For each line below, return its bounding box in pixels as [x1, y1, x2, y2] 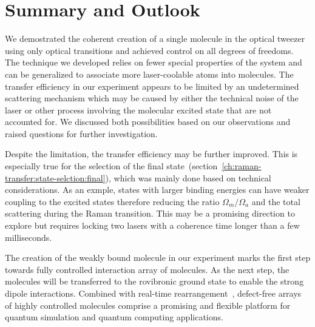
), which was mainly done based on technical [105, 171, 271, 184]
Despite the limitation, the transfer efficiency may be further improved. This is [5, 147, 298, 160]
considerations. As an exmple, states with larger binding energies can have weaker [5, 183, 310, 196]
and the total [251, 195, 300, 207]
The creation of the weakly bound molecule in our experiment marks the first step [5, 251, 311, 264]
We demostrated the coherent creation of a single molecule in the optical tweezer [5, 32, 305, 45]
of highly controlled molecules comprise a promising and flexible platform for [5, 298, 291, 311]
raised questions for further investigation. [5, 127, 158, 140]
